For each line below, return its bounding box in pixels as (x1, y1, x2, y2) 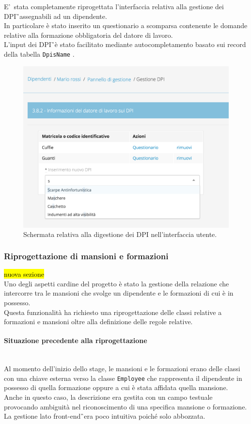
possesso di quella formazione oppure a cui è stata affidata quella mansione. (4, 382, 228, 393)
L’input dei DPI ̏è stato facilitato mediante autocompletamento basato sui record (4, 39, 246, 49)
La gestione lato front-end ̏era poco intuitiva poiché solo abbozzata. (4, 411, 205, 421)
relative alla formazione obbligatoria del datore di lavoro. (4, 30, 173, 40)
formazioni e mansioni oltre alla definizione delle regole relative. (4, 316, 193, 327)
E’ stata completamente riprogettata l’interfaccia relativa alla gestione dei (4, 1, 224, 11)
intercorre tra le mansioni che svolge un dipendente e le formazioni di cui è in (4, 288, 234, 298)
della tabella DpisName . (4, 48, 75, 59)
